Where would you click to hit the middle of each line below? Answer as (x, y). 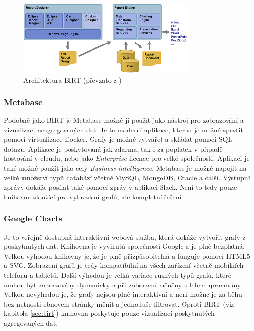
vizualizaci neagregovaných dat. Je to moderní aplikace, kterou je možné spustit (124, 129)
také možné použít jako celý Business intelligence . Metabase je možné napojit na (125, 168)
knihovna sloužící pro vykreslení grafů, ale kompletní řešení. (94, 196)
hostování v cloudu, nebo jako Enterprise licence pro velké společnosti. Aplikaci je (127, 158)
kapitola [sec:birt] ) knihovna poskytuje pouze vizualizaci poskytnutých (109, 313)
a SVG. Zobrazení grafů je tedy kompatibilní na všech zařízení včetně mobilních (124, 265)
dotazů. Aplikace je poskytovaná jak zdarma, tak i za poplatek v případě (113, 148)
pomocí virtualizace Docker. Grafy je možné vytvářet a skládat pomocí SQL (118, 139)
